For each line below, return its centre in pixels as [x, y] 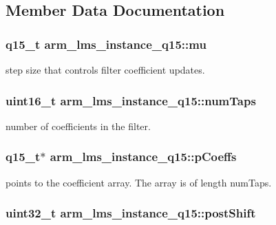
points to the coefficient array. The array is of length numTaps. [139, 182]
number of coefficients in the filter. [78, 126]
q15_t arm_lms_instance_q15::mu [106, 44]
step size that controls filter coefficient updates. [105, 69]
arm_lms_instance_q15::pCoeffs [143, 157]
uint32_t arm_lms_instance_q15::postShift [131, 213]
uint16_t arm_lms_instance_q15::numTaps [131, 100]
